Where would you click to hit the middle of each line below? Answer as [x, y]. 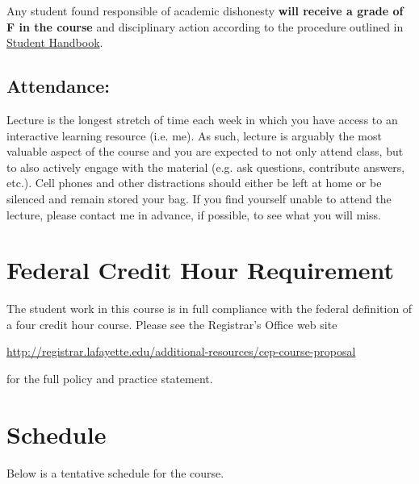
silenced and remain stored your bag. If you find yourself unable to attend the [199, 198]
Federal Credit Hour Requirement [200, 270]
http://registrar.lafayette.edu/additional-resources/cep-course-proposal [181, 351]
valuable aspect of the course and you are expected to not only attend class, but [205, 151]
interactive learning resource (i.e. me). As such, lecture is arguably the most [194, 135]
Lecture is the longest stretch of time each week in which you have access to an [202, 119]
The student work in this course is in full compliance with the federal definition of [209, 309]
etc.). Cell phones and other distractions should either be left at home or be [194, 183]
